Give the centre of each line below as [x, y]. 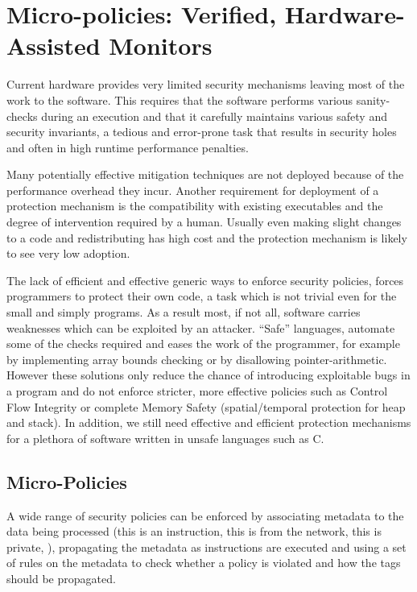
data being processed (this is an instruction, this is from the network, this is [194, 531]
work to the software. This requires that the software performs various [180, 99]
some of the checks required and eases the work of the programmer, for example [203, 344]
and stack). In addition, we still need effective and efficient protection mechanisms [209, 422]
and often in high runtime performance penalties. [128, 147]
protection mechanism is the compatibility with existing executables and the [195, 206]
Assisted [54, 46]
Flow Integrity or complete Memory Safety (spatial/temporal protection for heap [206, 406]
